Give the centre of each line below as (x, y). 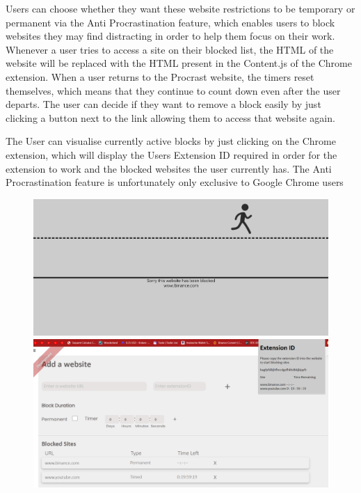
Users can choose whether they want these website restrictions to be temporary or (180, 8)
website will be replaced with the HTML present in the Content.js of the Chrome (179, 63)
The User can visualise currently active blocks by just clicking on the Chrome (171, 141)
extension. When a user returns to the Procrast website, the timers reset (160, 76)
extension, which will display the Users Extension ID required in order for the (171, 154)
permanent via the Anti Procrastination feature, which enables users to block (170, 22)
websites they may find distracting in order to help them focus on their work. (170, 36)
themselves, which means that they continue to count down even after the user (173, 90)
